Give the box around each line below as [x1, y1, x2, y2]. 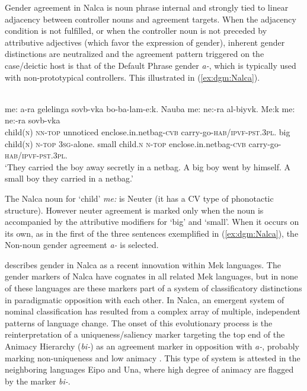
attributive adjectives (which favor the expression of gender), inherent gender [5, 36, 285, 48]
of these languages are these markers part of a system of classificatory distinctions [5, 282, 302, 294]
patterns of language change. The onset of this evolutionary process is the [5, 316, 273, 329]
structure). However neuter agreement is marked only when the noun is [5, 204, 264, 216]
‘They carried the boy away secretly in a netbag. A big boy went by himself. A [5, 160, 291, 173]
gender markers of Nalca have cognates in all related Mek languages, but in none [5, 270, 298, 282]
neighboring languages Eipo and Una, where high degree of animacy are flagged [5, 363, 294, 376]
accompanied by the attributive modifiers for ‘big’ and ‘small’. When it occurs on [5, 215, 299, 228]
